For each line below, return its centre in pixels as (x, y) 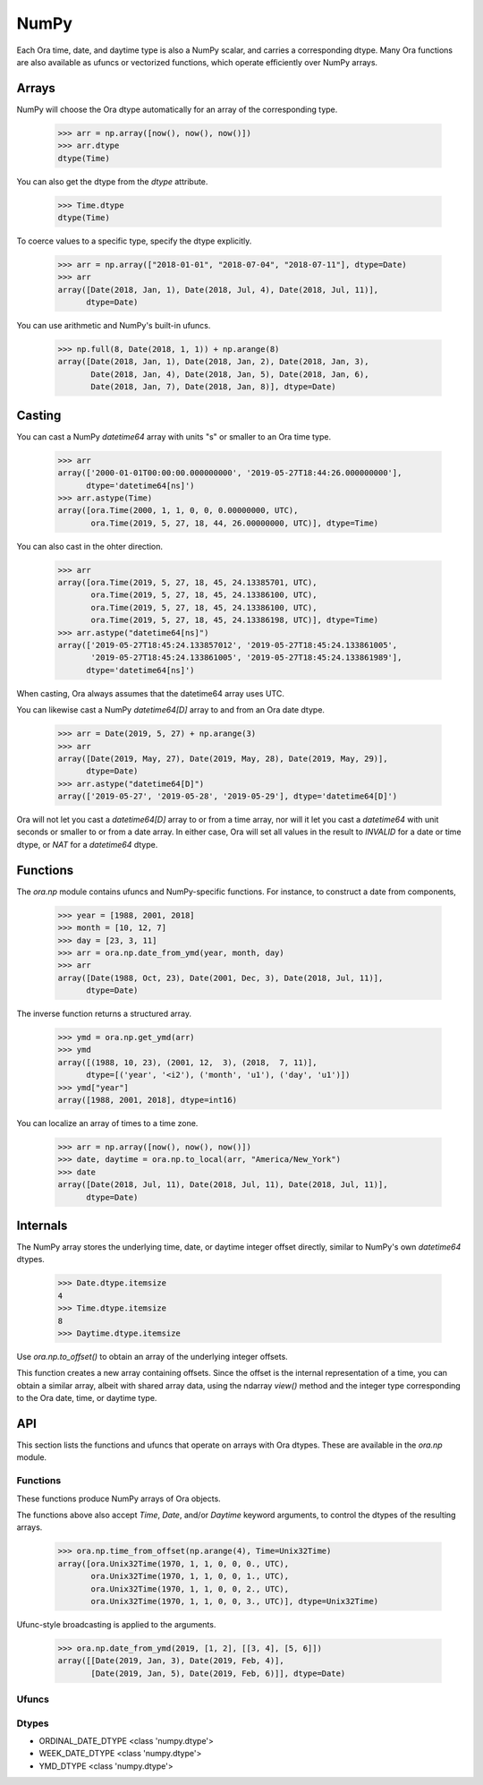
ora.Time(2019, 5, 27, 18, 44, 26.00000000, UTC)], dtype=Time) (235, 523)
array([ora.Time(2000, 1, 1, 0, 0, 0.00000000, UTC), (178, 511)
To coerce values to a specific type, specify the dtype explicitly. (134, 241)
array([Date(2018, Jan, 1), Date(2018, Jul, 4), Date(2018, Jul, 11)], (218, 290)
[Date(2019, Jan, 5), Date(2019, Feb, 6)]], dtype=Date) (218, 1673)
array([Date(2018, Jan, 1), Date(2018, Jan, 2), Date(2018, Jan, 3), (213, 362)
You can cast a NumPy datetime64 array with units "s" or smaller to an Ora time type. (174, 436)
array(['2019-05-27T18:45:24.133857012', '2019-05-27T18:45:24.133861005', (228, 645)
